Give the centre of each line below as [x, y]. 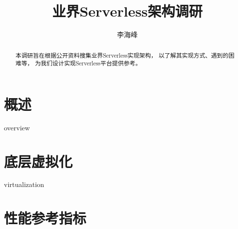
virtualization [24, 184]
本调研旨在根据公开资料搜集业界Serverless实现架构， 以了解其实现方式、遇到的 [122, 55]
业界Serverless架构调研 [127, 11]
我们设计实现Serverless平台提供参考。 [91, 63]
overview [17, 127]
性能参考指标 [45, 218]
